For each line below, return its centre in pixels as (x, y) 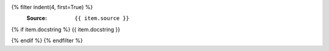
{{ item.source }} (102, 19)
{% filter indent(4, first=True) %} (52, 7)
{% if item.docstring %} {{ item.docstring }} (66, 29)
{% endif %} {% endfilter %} (47, 41)
